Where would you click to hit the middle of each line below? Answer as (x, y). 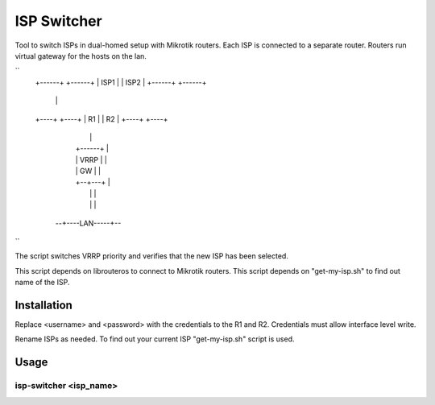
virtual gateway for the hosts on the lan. (81, 56)
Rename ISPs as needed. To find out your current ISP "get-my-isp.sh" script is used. (155, 339)
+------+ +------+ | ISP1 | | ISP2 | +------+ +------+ (121, 82)
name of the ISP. (42, 283)
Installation (43, 305)
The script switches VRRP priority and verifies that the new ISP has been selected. (152, 256)
